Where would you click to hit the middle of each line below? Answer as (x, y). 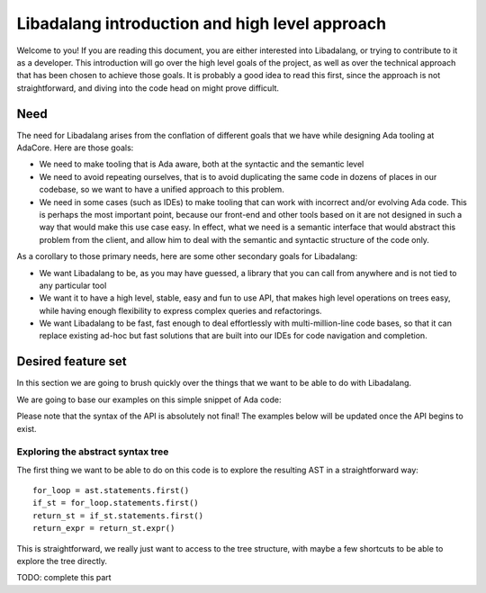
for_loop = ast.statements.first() (111, 491)
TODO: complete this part (64, 578)
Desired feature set (72, 361)
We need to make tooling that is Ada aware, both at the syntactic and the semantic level (202, 164)
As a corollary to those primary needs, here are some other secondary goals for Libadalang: (187, 256)
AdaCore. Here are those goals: (75, 148)
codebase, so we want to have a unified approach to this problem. (162, 190)
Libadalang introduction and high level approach (202, 23)
